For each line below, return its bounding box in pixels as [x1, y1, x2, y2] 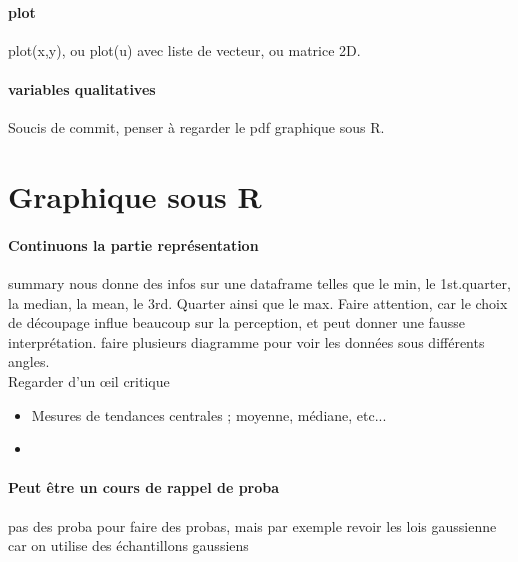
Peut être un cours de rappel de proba [8, 477, 280, 498]
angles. [8, 351, 50, 372]
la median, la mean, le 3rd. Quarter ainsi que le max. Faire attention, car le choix [8, 292, 508, 313]
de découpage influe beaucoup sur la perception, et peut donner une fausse [8, 312, 465, 333]
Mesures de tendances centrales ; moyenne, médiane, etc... [31, 404, 387, 425]
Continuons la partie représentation [8, 234, 259, 255]
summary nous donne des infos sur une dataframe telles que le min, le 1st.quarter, [8, 272, 511, 293]
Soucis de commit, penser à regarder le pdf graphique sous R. [8, 117, 385, 138]
